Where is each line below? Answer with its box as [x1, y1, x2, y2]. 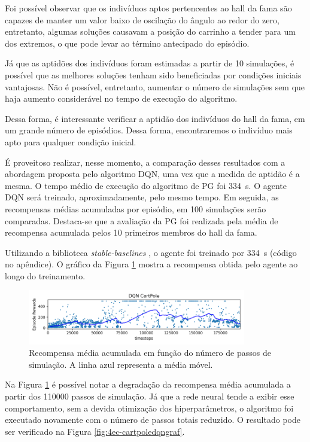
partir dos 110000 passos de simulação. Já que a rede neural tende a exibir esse [5, 389, 294, 402]
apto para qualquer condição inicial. [5, 135, 136, 148]
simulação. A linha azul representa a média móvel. [29, 358, 213, 370]
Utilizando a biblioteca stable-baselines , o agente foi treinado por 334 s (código [5, 246, 297, 258]
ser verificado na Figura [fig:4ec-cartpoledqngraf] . [5, 425, 185, 437]
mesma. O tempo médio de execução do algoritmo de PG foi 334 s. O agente [5, 179, 287, 191]
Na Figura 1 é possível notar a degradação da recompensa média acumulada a [5, 378, 291, 391]
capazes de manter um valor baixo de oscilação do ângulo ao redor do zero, [5, 13, 279, 26]
